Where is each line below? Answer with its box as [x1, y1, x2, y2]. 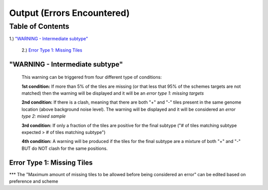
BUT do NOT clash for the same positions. [21, 145, 108, 151]
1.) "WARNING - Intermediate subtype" [9, 36, 88, 42]
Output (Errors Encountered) [9, 7, 130, 18]
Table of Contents [9, 22, 69, 31]
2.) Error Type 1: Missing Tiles [21, 47, 82, 53]
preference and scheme [9, 179, 59, 184]
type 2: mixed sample [21, 113, 66, 119]
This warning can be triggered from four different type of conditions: [21, 74, 162, 80]
